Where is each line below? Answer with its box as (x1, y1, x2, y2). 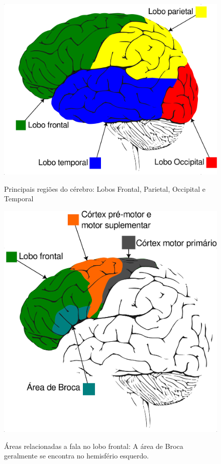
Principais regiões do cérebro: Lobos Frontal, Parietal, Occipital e (4, 183, 206, 194)
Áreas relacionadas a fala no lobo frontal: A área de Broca (4, 440, 183, 451)
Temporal (4, 193, 34, 204)
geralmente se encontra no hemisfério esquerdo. (4, 450, 149, 461)
